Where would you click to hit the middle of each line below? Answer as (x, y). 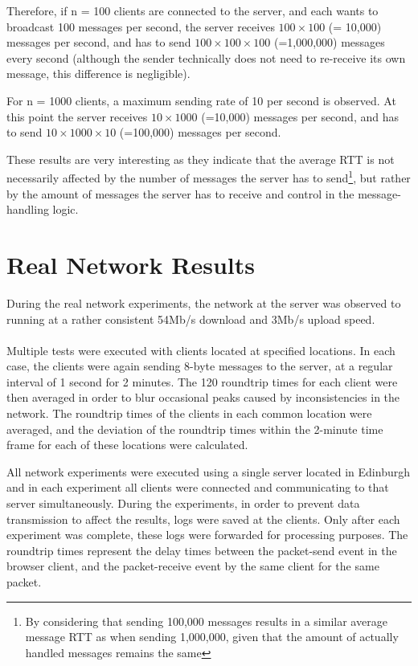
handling (28, 209)
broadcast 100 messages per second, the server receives (141, 26)
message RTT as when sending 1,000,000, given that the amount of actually (212, 637)
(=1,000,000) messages (329, 42)
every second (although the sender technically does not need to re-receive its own (206, 57)
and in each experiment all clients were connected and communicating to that (198, 487)
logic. (66, 209)
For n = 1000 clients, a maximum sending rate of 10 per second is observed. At (201, 100)
